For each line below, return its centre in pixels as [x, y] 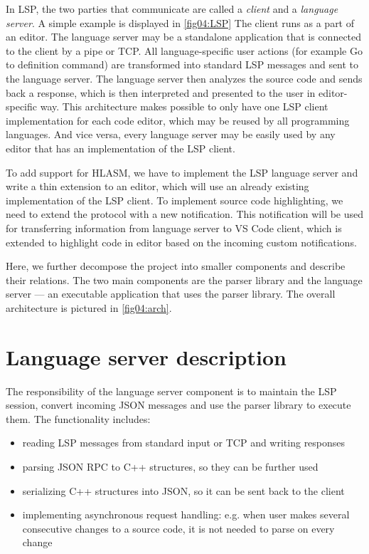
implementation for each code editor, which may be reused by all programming [178, 120]
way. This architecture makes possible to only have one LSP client [184, 106]
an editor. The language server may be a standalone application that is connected [184, 37]
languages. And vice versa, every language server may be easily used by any [171, 134]
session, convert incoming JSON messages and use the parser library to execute [178, 405]
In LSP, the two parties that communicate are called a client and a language [172, 9]
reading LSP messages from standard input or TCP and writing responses [184, 443]
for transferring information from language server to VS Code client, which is [174, 228]
